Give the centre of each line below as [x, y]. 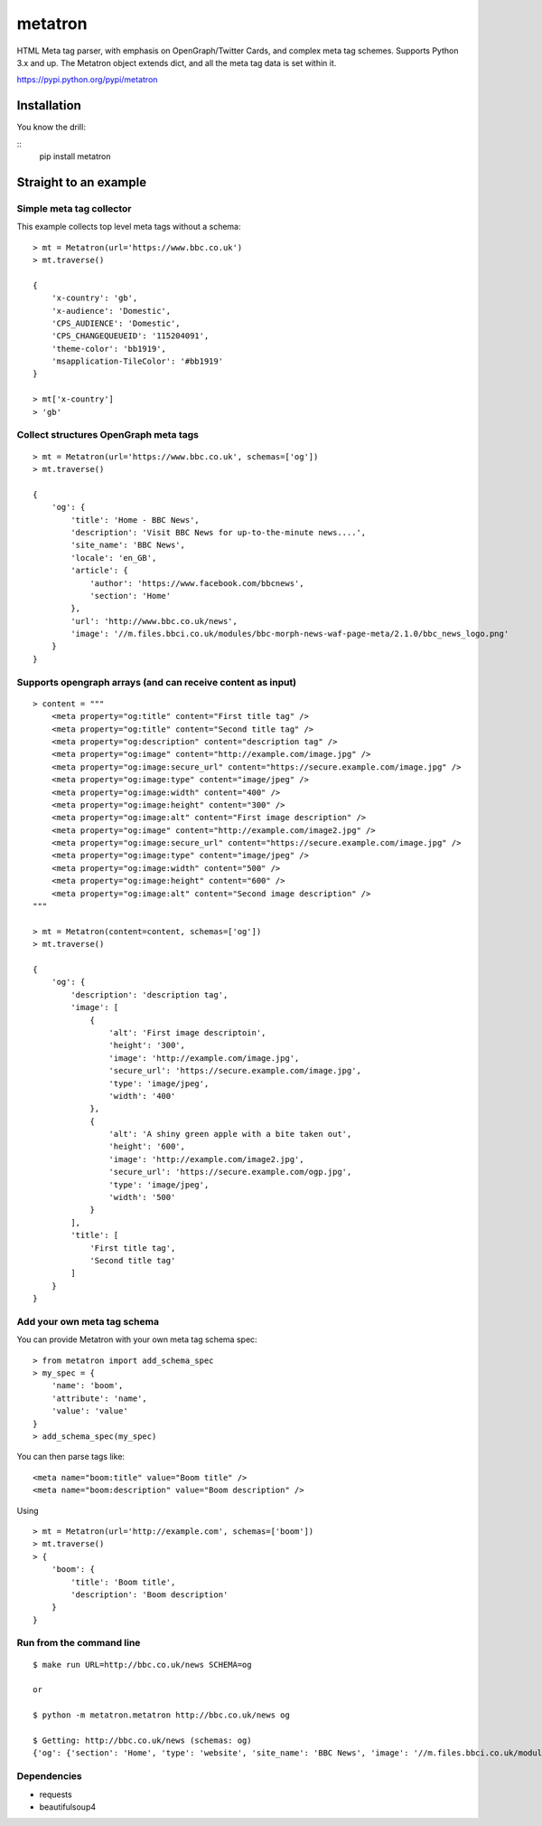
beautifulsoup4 [68, 1807]
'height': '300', [147, 1045]
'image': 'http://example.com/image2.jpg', [206, 1159]
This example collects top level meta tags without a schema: [129, 227]
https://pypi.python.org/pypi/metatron [87, 80]
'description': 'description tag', [150, 994]
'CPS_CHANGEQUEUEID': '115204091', [130, 336]
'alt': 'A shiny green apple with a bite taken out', [230, 1134]
